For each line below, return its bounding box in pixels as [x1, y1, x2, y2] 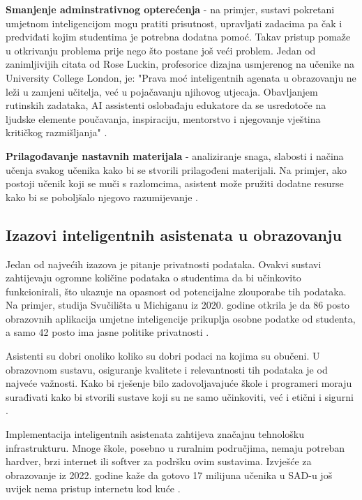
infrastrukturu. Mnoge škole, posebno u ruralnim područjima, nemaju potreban [6, 440, 345, 455]
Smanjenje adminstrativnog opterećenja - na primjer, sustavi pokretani [6, 2, 335, 16]
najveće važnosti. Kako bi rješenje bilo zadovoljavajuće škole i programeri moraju [6, 376, 352, 390]
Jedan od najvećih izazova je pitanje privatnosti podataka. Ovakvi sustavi [6, 256, 322, 271]
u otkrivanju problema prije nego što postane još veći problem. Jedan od [6, 43, 316, 57]
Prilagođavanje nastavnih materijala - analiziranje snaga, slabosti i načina [6, 148, 344, 163]
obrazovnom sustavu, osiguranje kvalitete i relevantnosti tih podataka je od [6, 362, 328, 376]
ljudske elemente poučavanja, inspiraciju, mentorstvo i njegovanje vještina [6, 111, 321, 126]
